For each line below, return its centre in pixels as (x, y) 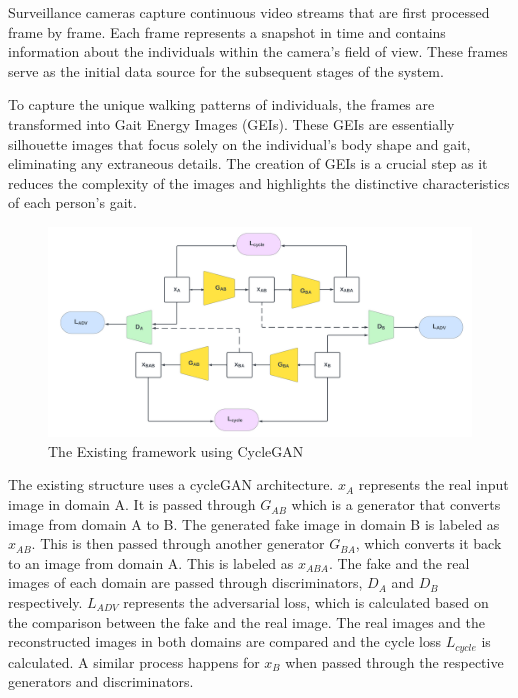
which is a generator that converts (396, 504)
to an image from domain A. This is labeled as (151, 562)
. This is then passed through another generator (178, 543)
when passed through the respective (394, 661)
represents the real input (433, 484)
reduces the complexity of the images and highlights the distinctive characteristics (259, 182)
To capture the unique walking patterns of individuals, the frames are (221, 104)
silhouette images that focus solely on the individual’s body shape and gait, (239, 143)
